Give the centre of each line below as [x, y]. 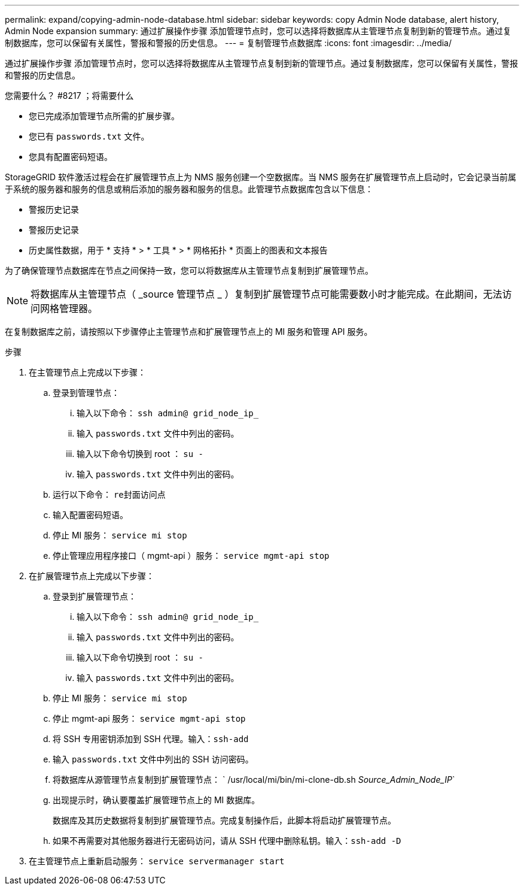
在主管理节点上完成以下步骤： [87, 372]
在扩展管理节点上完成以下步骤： [92, 576]
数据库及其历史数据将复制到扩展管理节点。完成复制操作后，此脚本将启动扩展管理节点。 [224, 820]
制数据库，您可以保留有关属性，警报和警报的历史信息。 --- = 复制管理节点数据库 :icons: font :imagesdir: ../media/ [229, 43]
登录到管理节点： [86, 393]
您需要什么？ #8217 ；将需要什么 [69, 96]
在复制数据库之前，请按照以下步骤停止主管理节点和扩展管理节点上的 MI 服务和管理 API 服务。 [189, 332]
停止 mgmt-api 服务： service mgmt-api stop [149, 718]
